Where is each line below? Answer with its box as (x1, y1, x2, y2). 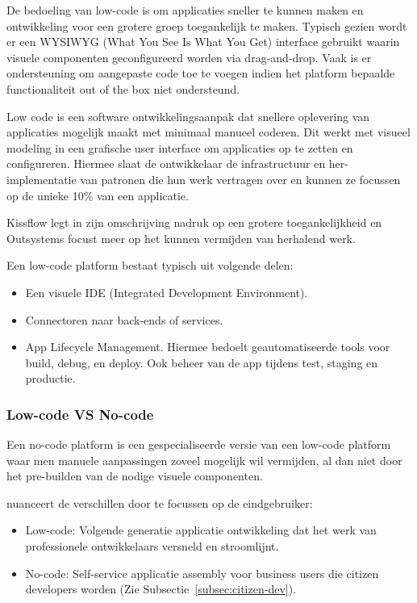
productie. (25, 370, 76, 387)
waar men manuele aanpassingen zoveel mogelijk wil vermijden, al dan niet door (6, 451, 402, 468)
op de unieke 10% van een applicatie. (6, 186, 189, 203)
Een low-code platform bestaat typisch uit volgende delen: (6, 257, 294, 274)
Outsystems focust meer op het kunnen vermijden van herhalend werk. (6, 229, 356, 246)
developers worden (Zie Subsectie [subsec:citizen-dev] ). (25, 580, 297, 597)
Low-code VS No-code (6, 404, 154, 424)
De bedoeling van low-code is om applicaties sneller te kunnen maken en (6, 2, 364, 18)
